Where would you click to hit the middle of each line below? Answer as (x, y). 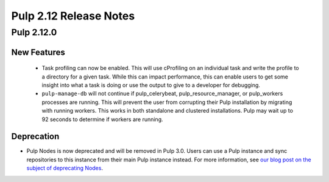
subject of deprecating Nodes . (65, 168)
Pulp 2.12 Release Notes (73, 16)
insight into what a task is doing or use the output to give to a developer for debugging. (151, 85)
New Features (38, 52)
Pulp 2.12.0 (34, 32)
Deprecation (35, 137)
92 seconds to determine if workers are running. (103, 119)
